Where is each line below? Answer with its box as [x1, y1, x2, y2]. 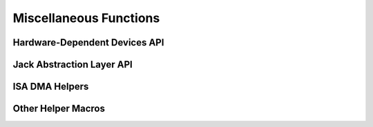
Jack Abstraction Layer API [12, 59, 133, 70]
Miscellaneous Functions [12, 10, 160, 26]
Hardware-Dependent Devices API [12, 37, 164, 48]
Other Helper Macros [12, 103, 105, 115]
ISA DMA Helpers [12, 81, 89, 92]
